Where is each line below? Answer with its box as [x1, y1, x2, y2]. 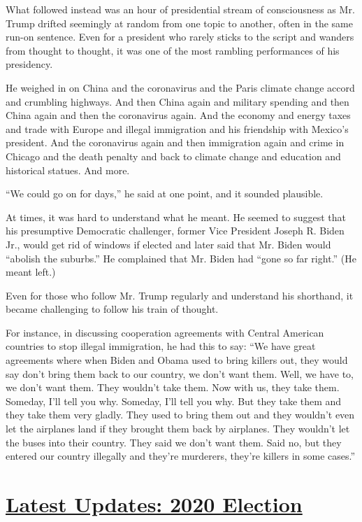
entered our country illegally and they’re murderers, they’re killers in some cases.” [6, 449, 356, 463]
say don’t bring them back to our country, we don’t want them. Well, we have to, [6, 366, 354, 381]
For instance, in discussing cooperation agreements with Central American [6, 325, 324, 339]
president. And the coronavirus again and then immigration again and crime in [6, 135, 345, 150]
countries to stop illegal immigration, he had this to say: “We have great [6, 339, 316, 353]
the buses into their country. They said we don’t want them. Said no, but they [6, 435, 342, 449]
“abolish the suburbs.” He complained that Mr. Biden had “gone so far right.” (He [6, 251, 356, 265]
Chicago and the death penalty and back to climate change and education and [6, 148, 341, 163]
